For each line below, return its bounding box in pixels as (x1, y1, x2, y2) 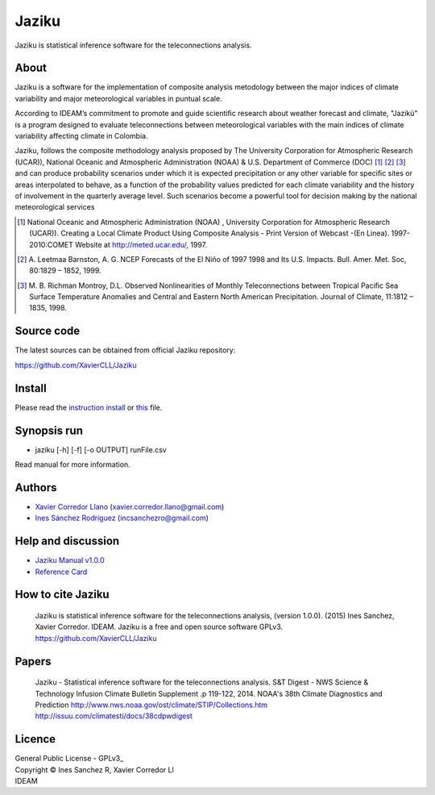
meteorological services (14, 202, 95, 212)
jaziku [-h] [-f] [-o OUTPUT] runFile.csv (35, 444, 167, 455)
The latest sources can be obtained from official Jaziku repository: (14, 345, 236, 355)
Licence (14, 732, 56, 746)
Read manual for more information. (14, 460, 130, 469)
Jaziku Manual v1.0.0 (35, 556, 105, 565)
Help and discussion (14, 535, 120, 548)
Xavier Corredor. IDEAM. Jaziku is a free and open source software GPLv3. (35, 622, 284, 632)
